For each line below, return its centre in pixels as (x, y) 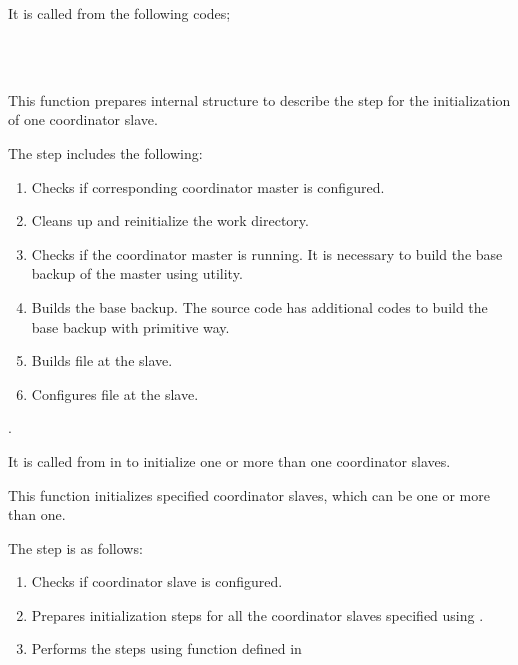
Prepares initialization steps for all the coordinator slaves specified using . (257, 614)
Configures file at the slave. (115, 393)
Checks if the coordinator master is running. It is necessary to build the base (267, 253)
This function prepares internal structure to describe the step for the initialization (259, 99)
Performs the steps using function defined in (166, 648)
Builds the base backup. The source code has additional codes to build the (259, 306)
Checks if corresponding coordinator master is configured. (208, 186)
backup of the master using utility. (137, 273)
